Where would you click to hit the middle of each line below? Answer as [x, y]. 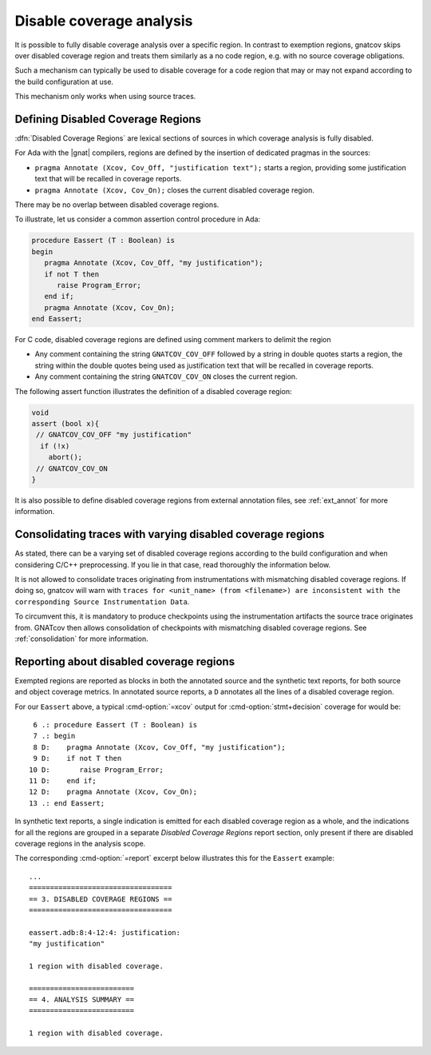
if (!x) [55, 446]
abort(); [65, 457]
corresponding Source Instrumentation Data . [102, 601]
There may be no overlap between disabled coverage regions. [117, 205]
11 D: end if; [63, 780]
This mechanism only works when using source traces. [105, 97]
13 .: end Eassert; [67, 803]
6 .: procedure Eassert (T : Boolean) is [115, 725]
